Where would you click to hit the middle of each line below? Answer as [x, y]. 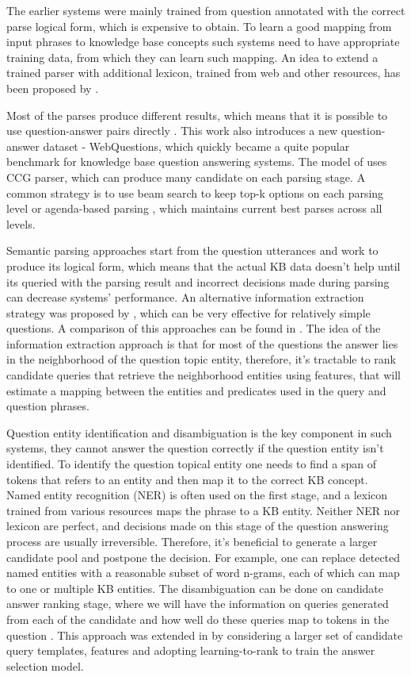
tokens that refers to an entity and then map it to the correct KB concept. [187, 479]
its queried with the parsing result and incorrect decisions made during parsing [198, 281]
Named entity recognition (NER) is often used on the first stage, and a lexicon [197, 495]
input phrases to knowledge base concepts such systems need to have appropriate [203, 42]
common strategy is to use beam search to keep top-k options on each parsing [195, 192]
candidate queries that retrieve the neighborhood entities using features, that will [204, 375]
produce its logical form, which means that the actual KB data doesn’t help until [204, 265]
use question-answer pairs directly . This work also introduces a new [172, 131]
